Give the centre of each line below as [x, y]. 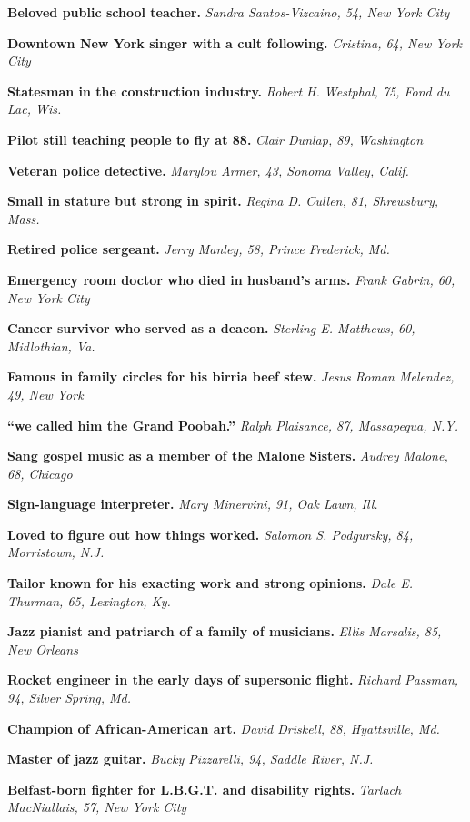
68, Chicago [40, 473]
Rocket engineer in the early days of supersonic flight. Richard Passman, [233, 680]
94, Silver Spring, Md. [70, 698]
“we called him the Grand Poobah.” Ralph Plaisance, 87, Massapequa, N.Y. [233, 425]
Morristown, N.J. [56, 552]
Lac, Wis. [35, 109]
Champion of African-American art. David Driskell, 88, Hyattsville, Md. [224, 728]
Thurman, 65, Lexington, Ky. [89, 600]
